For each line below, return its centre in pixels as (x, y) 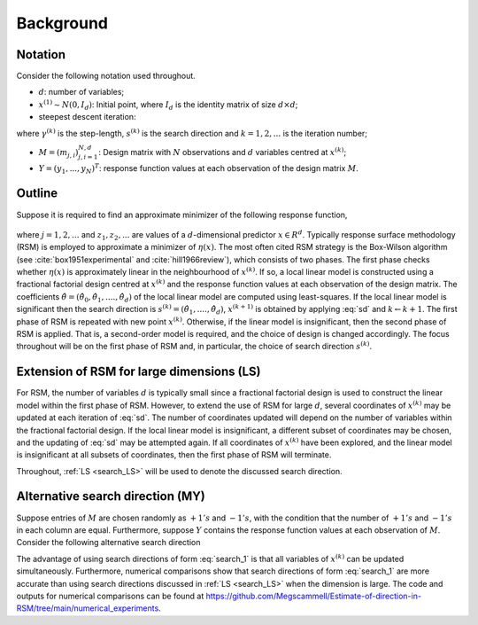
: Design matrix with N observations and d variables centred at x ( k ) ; (223, 152)
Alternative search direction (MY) (111, 496)
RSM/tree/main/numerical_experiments (88, 608)
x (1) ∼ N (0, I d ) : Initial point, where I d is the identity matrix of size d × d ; (168, 105)
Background (62, 23)
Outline (37, 194)
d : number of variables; (81, 92)
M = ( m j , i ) (58, 153)
